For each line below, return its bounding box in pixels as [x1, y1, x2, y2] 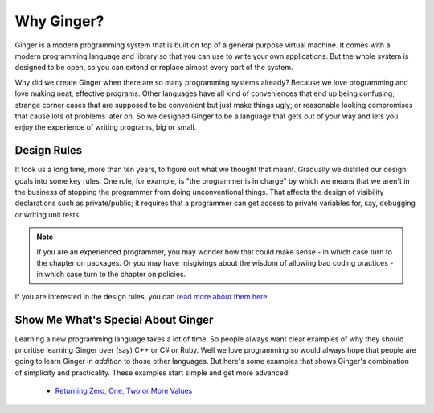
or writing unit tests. [14, 209, 81, 219]
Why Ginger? [14, 12, 104, 30]
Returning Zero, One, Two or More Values [55, 386, 193, 396]
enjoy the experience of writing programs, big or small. [14, 122, 197, 132]
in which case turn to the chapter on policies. [36, 270, 186, 279]
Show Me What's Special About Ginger [14, 312, 214, 326]
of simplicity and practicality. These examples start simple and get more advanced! [14, 367, 291, 378]
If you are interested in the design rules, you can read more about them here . [14, 291, 269, 301]
